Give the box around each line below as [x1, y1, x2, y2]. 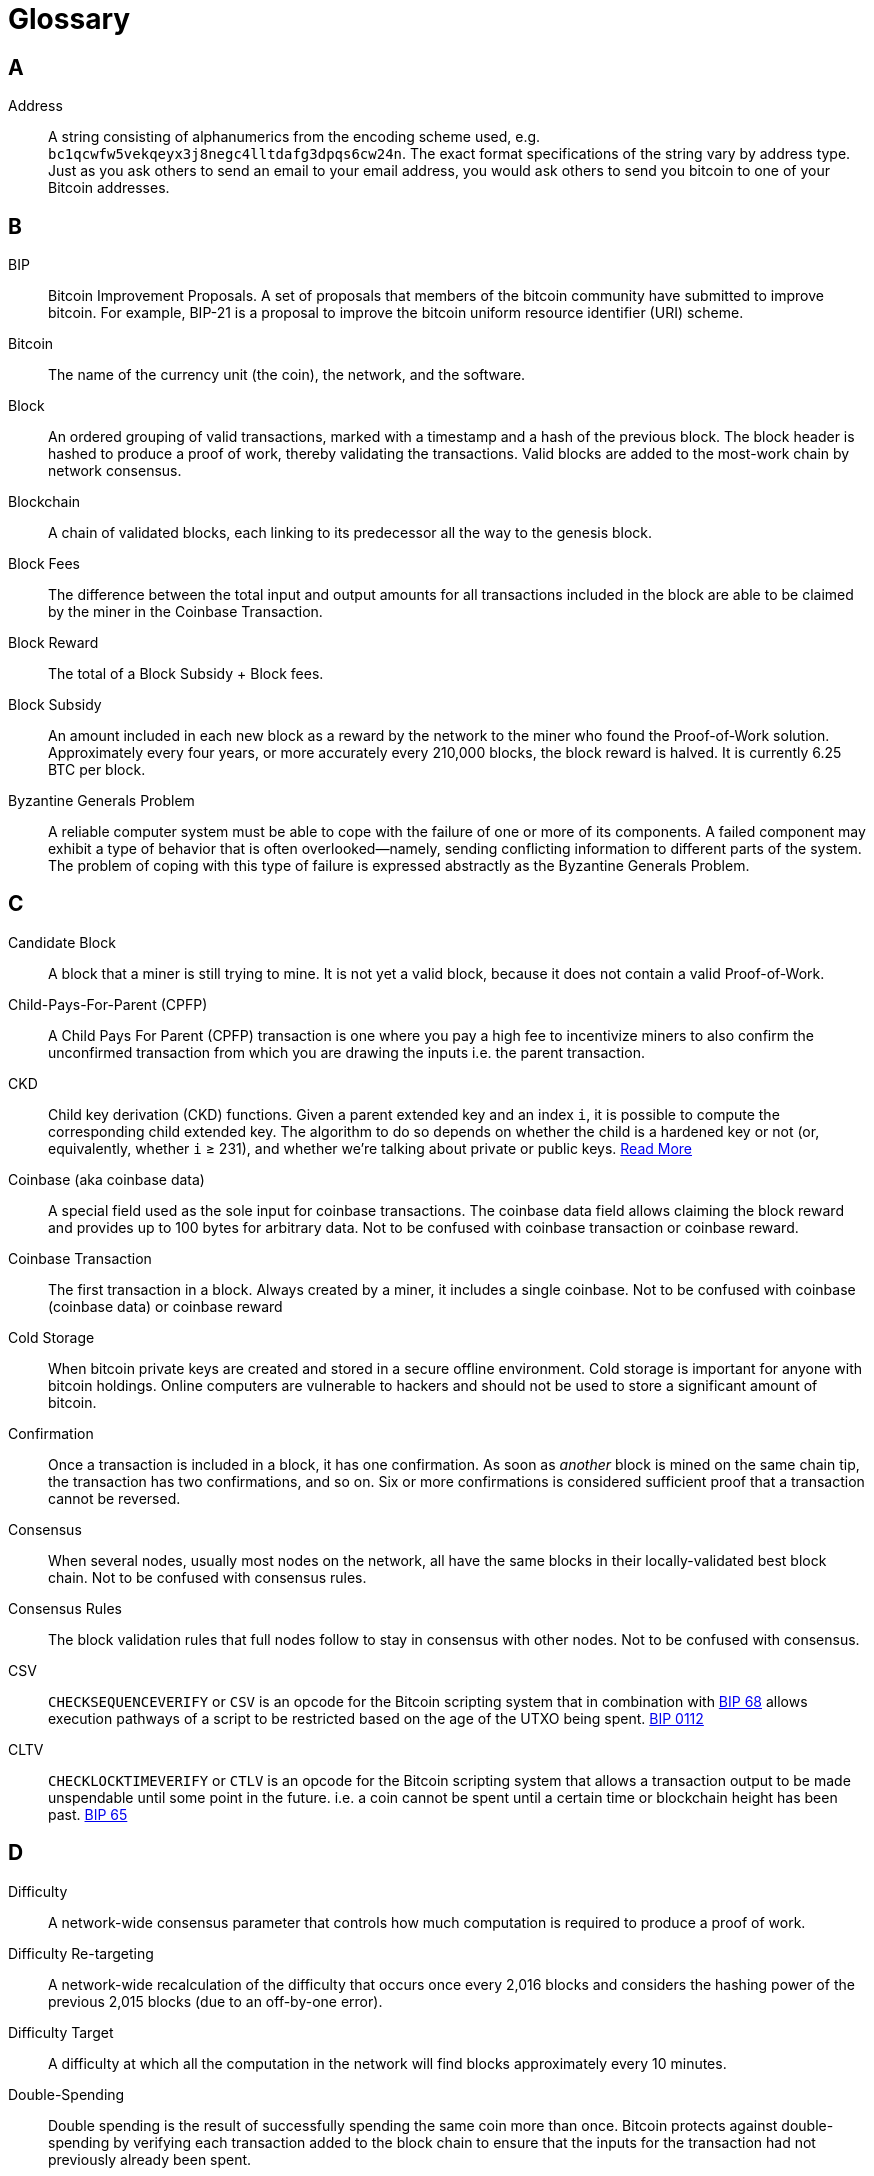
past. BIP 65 [48, 1805, 128, 1823]
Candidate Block [8, 933, 116, 951]
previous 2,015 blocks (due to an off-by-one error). [48, 1992, 383, 2010]
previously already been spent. [48, 2150, 252, 2168]
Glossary [8, 2, 131, 36]
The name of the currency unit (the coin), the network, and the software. [48, 366, 526, 384]
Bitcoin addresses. [48, 179, 170, 197]
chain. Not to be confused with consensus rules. [48, 1568, 367, 1586]
